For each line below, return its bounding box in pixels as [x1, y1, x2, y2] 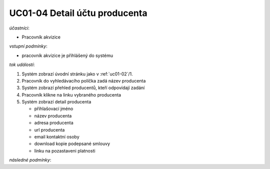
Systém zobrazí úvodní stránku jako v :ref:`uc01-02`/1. [21, 70, 133, 77]
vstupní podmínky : [9, 43, 47, 49]
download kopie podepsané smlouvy [34, 140, 110, 147]
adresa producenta [34, 120, 73, 126]
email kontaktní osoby [34, 134, 79, 140]
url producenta [34, 126, 65, 132]
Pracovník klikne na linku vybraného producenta [21, 91, 121, 97]
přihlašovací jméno [34, 105, 73, 112]
